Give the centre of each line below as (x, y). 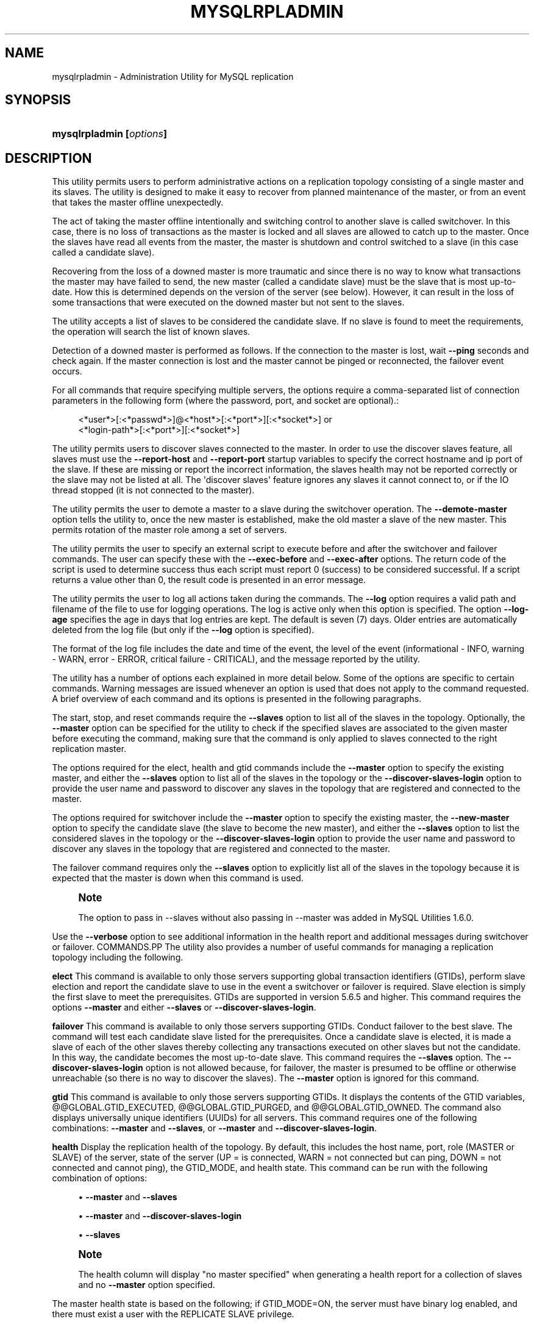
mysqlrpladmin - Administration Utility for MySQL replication (173, 76)
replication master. (89, 749)
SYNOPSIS (38, 100)
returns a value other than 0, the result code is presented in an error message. (209, 580)
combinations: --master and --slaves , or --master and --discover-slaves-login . (215, 1128)
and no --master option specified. (147, 1285)
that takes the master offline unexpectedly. (138, 202)
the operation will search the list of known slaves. (151, 332)
